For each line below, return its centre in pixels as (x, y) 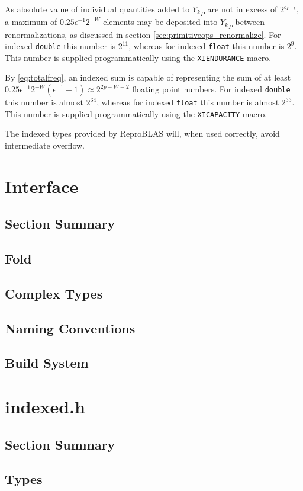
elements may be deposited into (160, 22)
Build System (47, 363)
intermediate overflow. (45, 145)
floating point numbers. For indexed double (211, 89)
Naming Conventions (70, 328)
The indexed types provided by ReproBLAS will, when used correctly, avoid (142, 134)
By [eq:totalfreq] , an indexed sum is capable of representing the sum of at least (148, 77)
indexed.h (45, 406)
